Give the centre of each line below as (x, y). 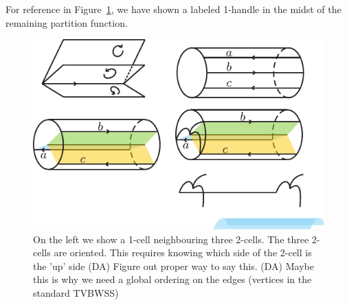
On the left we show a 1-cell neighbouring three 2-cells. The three (171, 239)
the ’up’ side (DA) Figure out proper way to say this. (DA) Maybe (173, 266)
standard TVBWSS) (76, 292)
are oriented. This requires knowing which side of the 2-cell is (183, 252)
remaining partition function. (67, 22)
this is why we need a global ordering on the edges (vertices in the (172, 279)
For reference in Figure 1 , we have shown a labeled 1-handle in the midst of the (173, 9)
